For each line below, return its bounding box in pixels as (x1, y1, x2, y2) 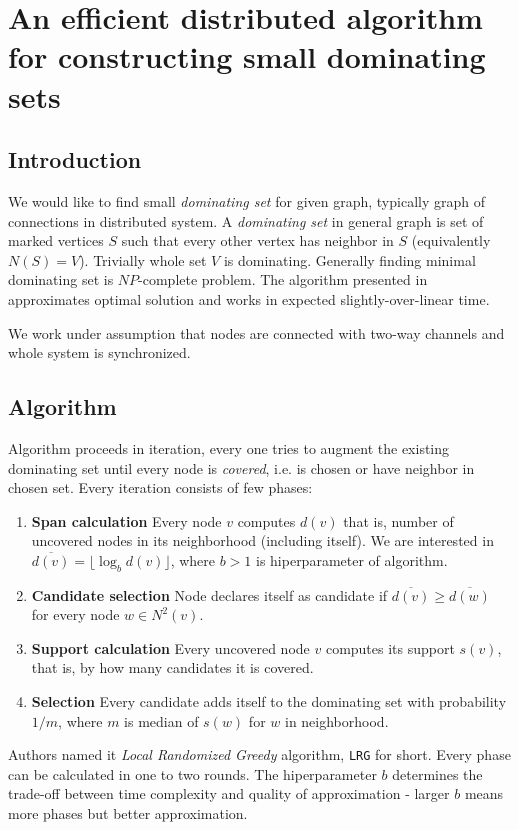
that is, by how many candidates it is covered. (31, 657, 314, 678)
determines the (392, 763, 483, 784)
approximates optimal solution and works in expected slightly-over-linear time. (8, 288, 490, 309)
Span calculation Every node (31, 510, 222, 531)
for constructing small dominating (8, 36, 486, 77)
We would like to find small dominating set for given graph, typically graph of (8, 190, 485, 211)
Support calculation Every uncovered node (31, 637, 310, 658)
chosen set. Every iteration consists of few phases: (8, 477, 313, 498)
